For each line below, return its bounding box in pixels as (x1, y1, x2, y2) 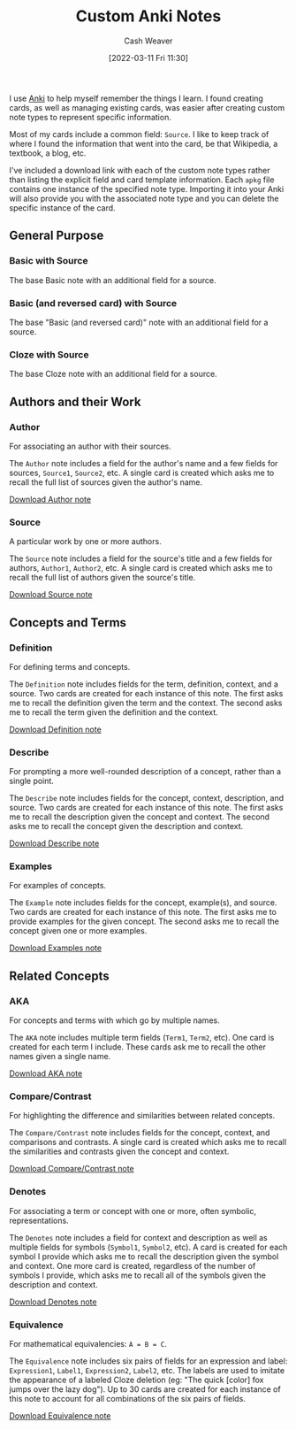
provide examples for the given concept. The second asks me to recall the (9, 916, 280, 926)
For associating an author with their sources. (9, 441, 171, 451)
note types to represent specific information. (9, 111, 172, 122)
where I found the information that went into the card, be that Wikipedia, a (9, 138, 278, 149)
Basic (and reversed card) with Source (9, 296, 178, 309)
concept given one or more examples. (9, 926, 148, 936)
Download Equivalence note (9, 1411, 111, 1421)
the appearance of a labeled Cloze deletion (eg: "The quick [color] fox (9, 1374, 264, 1386)
